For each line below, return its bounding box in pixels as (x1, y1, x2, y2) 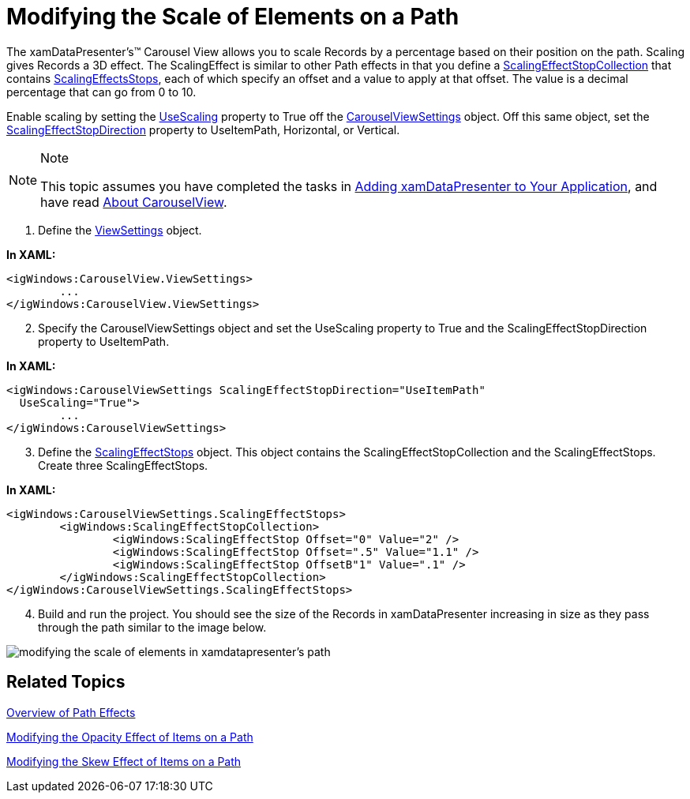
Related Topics (6, 672, 126, 692)
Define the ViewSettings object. (38, 223, 202, 237)
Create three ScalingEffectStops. (38, 458, 208, 472)
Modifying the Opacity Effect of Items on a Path (6, 730, 253, 744)
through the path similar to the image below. (38, 620, 267, 634)
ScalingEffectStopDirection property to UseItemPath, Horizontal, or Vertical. (6, 122, 400, 137)
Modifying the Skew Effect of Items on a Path (6, 754, 242, 768)
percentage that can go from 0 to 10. (6, 84, 197, 99)
